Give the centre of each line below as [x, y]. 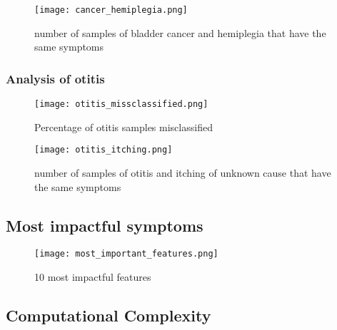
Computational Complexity [109, 315]
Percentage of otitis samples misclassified [124, 127]
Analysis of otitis [55, 78]
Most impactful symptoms [105, 225]
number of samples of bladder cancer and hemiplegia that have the [180, 32]
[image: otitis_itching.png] [104, 150]
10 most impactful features [93, 277]
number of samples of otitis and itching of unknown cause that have [183, 172]
